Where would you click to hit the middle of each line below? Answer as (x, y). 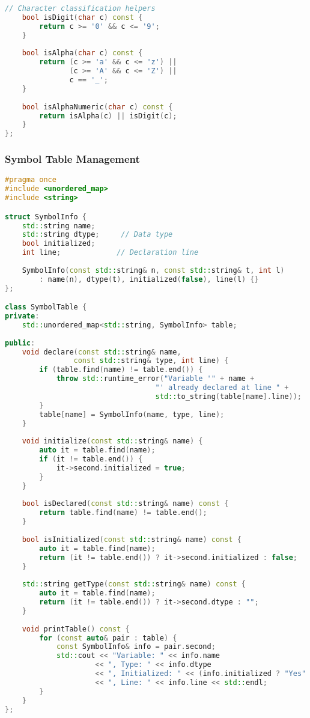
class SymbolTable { (46, 307)
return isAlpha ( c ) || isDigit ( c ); (108, 116)
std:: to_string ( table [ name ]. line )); (229, 396)
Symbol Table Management (72, 159)
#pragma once (31, 180)
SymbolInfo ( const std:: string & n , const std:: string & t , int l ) (153, 270)
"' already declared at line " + (222, 388)
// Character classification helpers (80, 8)
